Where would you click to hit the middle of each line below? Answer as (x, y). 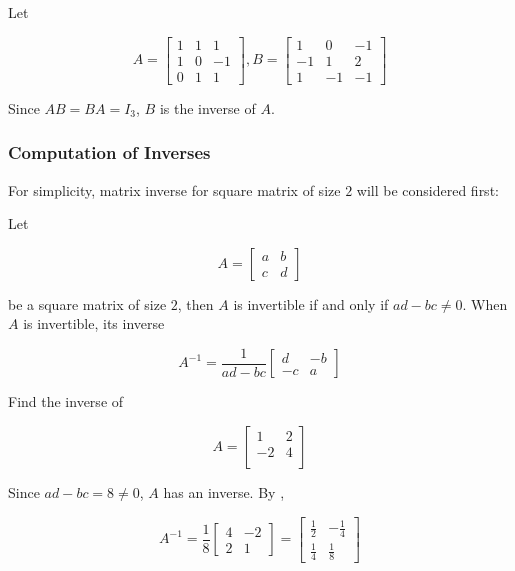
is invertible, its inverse (94, 323)
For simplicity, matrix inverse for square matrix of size (174, 189)
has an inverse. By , (224, 491)
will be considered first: (427, 189)
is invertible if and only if (311, 303)
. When (485, 303)
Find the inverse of (66, 401)
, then (195, 303)
